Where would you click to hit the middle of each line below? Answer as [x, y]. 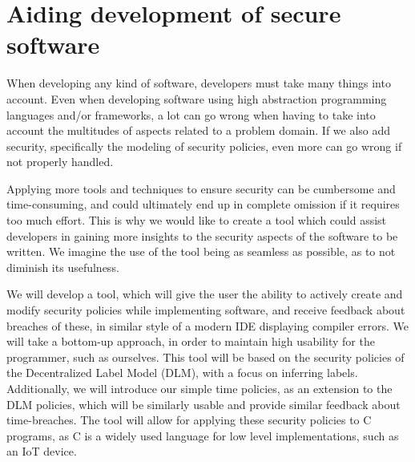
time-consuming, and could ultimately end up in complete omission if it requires [203, 204]
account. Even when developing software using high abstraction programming [197, 98]
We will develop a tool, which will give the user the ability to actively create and [205, 294]
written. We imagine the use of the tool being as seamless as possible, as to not [201, 251]
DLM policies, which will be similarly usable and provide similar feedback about [203, 404]
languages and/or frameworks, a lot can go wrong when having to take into [191, 114]
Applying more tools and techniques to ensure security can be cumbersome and [201, 188]
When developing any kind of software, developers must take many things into [199, 83]
